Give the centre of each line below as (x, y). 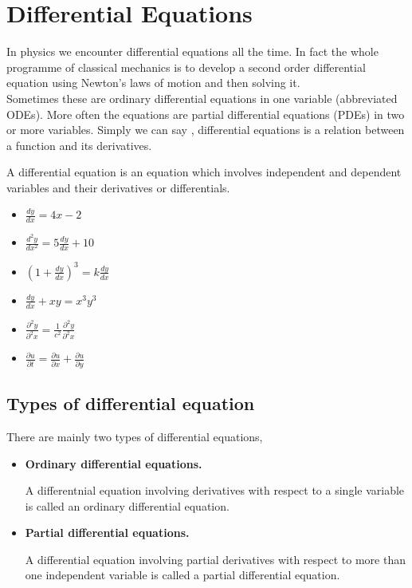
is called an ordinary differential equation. (127, 505)
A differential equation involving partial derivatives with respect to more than (215, 559)
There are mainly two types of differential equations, (135, 436)
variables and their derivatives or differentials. (118, 187)
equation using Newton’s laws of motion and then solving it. (153, 83)
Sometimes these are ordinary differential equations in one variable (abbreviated (202, 98)
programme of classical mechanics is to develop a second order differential (186, 67)
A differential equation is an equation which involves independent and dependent (204, 172)
